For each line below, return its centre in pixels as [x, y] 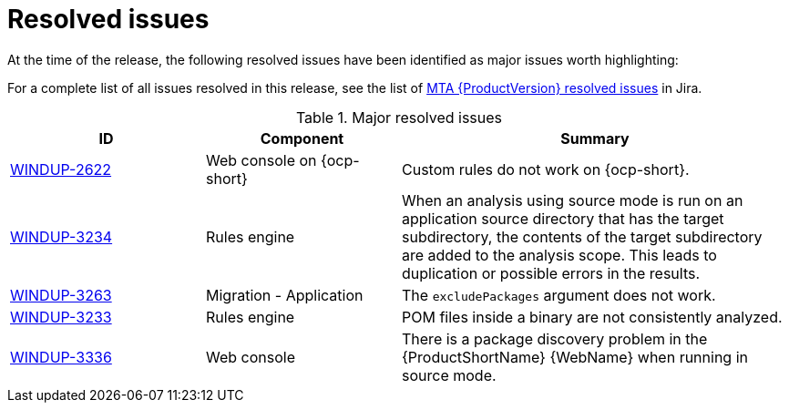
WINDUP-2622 [61, 169]
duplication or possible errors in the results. [551, 273]
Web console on [261, 160]
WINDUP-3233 [61, 317]
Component [302, 138]
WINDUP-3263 [61, 295]
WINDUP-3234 [61, 236]
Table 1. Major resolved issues [399, 117]
